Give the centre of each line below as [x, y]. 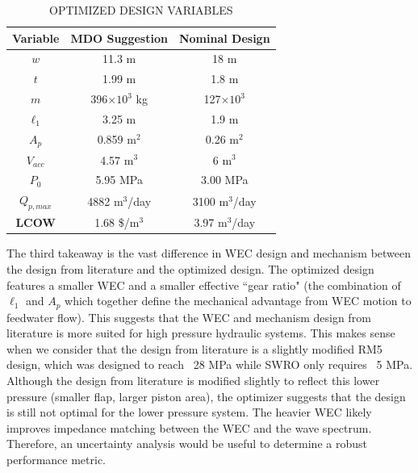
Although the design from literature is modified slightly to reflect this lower [193, 380]
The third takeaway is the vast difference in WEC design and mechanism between [209, 253]
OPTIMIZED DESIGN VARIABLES [141, 10]
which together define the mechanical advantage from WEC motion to [238, 301]
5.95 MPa [119, 180]
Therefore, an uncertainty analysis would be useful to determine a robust [187, 444]
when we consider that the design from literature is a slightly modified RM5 [194, 348]
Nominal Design [224, 38]
